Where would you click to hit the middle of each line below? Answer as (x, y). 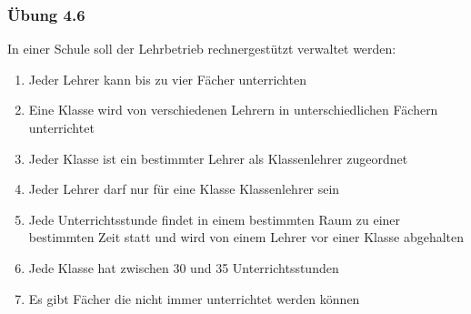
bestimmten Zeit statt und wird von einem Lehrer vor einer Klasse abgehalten (246, 237)
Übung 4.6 (46, 14)
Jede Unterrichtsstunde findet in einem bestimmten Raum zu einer (215, 219)
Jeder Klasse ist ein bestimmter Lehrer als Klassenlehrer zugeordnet (218, 158)
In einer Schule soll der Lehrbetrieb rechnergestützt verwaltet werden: (202, 49)
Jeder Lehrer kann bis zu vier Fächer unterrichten (167, 79)
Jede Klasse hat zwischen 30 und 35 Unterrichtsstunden (184, 267)
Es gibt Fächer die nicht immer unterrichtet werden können (194, 298)
